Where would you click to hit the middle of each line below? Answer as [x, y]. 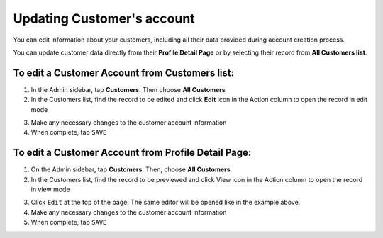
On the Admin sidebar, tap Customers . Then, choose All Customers [131, 169]
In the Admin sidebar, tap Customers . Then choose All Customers [128, 89]
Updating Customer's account [104, 18]
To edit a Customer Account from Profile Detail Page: [132, 153]
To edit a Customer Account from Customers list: [123, 73]
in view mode [50, 189]
